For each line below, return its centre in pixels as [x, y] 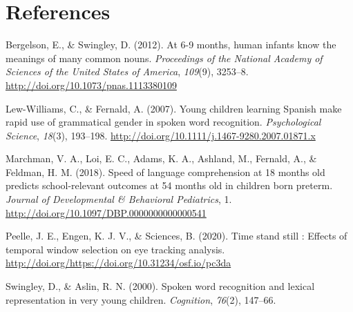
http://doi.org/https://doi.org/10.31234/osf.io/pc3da [118, 263]
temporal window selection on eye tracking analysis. [115, 249]
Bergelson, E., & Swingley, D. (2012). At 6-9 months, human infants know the [171, 45]
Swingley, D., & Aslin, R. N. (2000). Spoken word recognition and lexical [160, 286]
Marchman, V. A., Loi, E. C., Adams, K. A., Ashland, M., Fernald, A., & [161, 158]
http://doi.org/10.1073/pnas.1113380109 [91, 85]
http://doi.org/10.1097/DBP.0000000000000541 [106, 212]
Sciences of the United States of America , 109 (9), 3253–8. [127, 71]
